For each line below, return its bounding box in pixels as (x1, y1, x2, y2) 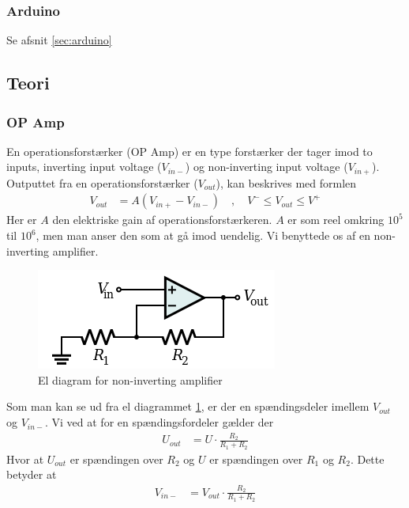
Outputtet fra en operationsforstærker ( (6, 174, 198, 191)
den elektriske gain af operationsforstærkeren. (52, 211, 272, 228)
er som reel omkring (287, 211, 385, 228)
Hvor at (6, 450, 44, 467)
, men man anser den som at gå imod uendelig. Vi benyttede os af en (36, 227, 370, 244)
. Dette (350, 450, 385, 467)
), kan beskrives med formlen (216, 174, 357, 191)
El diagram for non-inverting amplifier (38, 371, 223, 388)
